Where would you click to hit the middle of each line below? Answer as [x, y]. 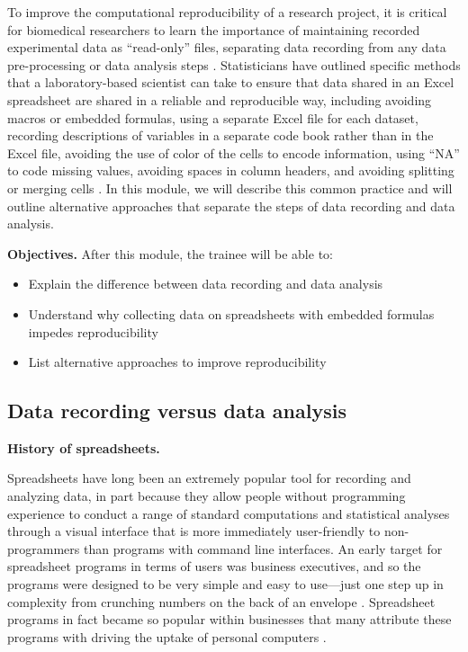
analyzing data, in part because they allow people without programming [207, 496]
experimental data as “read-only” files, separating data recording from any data [227, 47]
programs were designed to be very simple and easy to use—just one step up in [225, 584]
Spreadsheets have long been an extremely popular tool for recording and [209, 478]
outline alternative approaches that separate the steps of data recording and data [231, 205]
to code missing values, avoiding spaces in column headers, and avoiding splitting [231, 170]
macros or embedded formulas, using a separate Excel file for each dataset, [213, 117]
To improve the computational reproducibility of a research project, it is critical [227, 12]
